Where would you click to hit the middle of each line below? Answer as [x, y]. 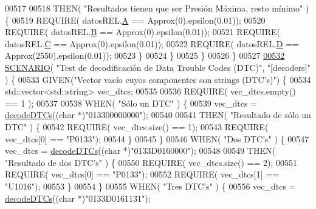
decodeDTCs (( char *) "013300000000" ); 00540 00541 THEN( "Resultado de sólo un [158, 115]
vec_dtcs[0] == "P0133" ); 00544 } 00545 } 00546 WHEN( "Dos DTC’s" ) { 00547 [157, 138]
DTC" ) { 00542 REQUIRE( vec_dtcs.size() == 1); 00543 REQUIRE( [137, 126]
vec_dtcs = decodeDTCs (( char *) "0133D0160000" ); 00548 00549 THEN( [140, 151]
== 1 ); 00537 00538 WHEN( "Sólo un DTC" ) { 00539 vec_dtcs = [131, 103]
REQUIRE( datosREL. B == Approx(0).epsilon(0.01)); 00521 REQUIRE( [143, 32]
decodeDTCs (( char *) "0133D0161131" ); [78, 198]
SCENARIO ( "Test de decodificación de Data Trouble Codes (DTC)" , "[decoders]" [158, 67]
